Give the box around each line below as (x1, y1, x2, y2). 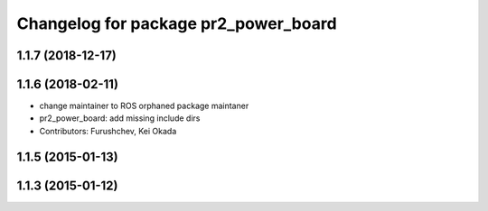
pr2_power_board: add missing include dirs (39, 113, 201, 124)
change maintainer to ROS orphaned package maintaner (39, 100, 249, 112)
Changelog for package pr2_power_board (16, 14, 338, 33)
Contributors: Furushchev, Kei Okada (39, 125, 177, 136)
